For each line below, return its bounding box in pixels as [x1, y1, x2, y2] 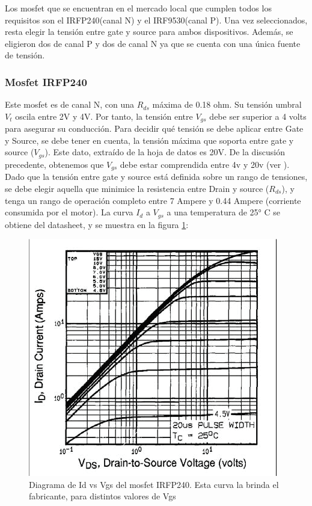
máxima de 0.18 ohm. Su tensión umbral [152, 98, 302, 111]
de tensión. [5, 49, 45, 61]
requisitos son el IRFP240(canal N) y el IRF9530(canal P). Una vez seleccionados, [5, 13, 308, 26]
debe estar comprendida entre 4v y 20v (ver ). [120, 158, 290, 170]
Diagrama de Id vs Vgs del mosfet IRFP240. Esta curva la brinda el [29, 478, 279, 490]
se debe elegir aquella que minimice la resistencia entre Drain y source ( [5, 182, 269, 194]
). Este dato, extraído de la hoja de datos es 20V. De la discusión [44, 146, 285, 158]
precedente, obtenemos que [5, 158, 104, 170]
